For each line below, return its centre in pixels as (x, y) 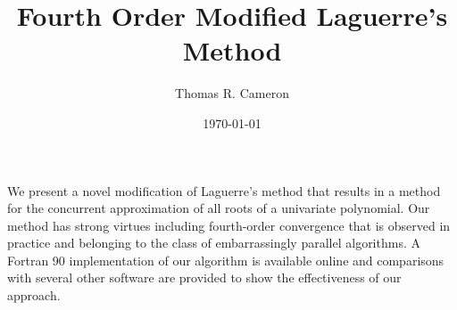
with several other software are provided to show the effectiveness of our (204, 277)
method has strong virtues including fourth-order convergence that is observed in (229, 225)
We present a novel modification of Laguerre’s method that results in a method (224, 190)
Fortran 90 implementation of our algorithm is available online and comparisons (226, 260)
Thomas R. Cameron (232, 93)
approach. (34, 295)
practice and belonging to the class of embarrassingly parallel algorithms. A (214, 243)
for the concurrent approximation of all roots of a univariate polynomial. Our (219, 208)
